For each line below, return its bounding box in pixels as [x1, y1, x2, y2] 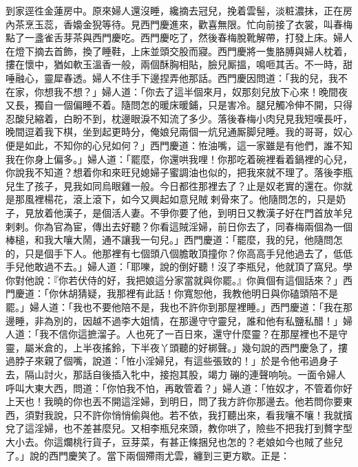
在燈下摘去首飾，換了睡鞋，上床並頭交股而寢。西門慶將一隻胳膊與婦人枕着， [6, 43, 352, 58]
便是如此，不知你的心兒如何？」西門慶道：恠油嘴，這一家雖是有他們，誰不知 [6, 138, 352, 152]
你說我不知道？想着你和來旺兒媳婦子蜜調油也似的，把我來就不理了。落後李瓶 [6, 165, 352, 180]
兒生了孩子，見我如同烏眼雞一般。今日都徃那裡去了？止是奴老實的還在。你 [6, 178, 343, 193]
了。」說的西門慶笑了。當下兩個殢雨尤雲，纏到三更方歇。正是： [6, 448, 290, 462]
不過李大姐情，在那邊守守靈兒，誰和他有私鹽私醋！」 [101, 313, 343, 327]
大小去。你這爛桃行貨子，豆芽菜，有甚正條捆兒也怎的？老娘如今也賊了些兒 [6, 435, 343, 448]
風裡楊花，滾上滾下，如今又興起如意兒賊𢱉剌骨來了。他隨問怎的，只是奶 [24, 192, 346, 206]
